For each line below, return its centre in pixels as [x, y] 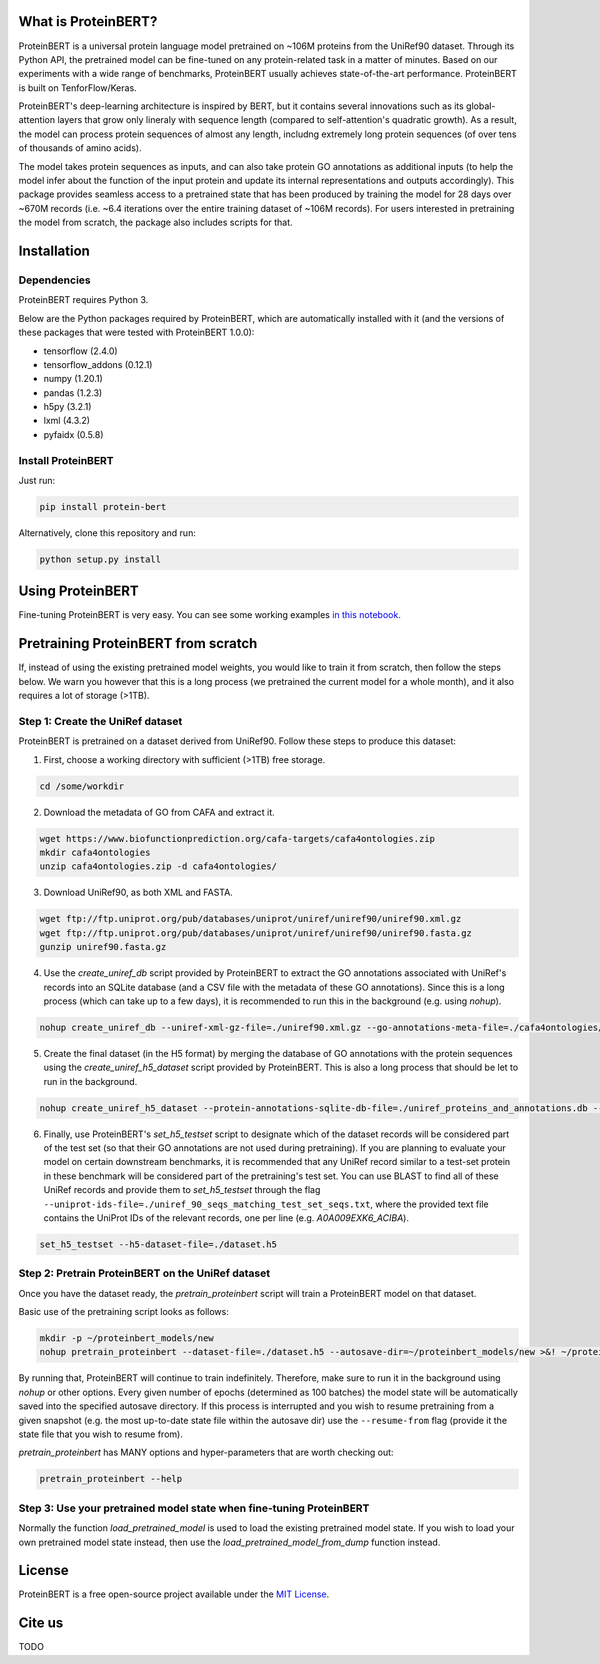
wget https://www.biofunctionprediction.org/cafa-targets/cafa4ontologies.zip [237, 838]
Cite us [41, 1623]
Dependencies [55, 280]
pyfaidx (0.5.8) [73, 434]
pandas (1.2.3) [73, 392]
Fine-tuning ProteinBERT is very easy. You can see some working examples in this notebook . [210, 615]
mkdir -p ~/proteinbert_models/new [126, 1338]
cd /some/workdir [82, 786]
